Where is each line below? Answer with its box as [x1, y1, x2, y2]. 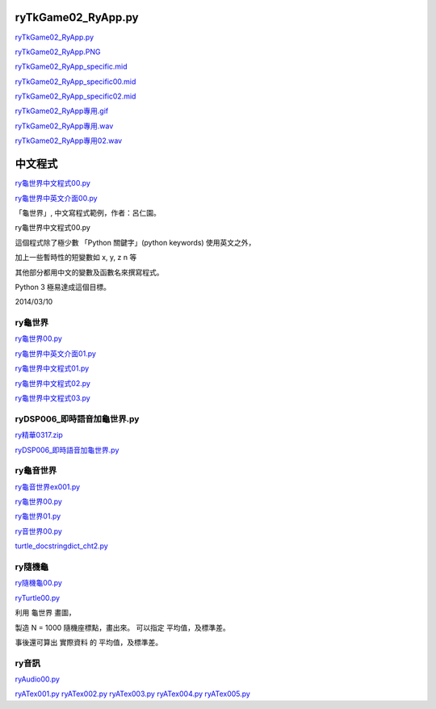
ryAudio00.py [15, 674, 61, 684]
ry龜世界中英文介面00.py [15, 193, 98, 203]
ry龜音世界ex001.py [15, 481, 81, 492]
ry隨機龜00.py [15, 578, 62, 588]
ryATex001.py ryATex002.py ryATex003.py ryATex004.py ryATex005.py [15, 689, 250, 699]
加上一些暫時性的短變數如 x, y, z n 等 [15, 253, 137, 262]
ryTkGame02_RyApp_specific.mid [15, 61, 128, 72]
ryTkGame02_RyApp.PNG [15, 47, 101, 57]
